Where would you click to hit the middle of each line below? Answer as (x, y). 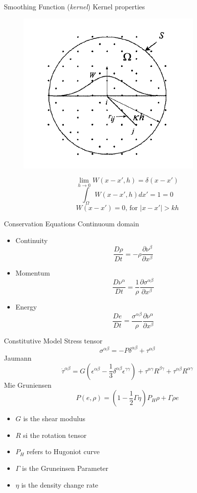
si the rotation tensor (55, 435)
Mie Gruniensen (28, 385)
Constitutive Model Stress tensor (53, 340)
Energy (26, 307)
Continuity (32, 240)
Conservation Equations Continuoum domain (72, 224)
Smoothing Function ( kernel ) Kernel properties (74, 6)
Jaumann (18, 357)
